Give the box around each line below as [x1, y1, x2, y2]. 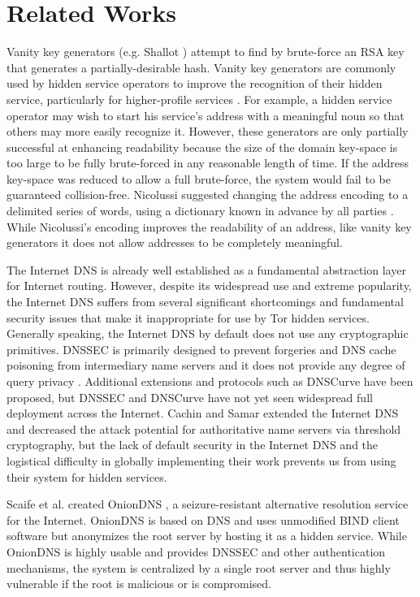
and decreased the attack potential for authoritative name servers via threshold [6, 420, 401, 437]
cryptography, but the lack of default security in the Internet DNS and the [6, 436, 379, 453]
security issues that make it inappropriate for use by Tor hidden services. [6, 309, 370, 326]
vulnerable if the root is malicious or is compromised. [6, 575, 271, 592]
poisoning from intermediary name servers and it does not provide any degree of [6, 357, 405, 374]
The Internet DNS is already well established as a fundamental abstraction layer [6, 261, 406, 278]
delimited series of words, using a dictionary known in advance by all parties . [6, 202, 394, 219]
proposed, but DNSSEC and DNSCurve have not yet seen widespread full [6, 388, 373, 405]
